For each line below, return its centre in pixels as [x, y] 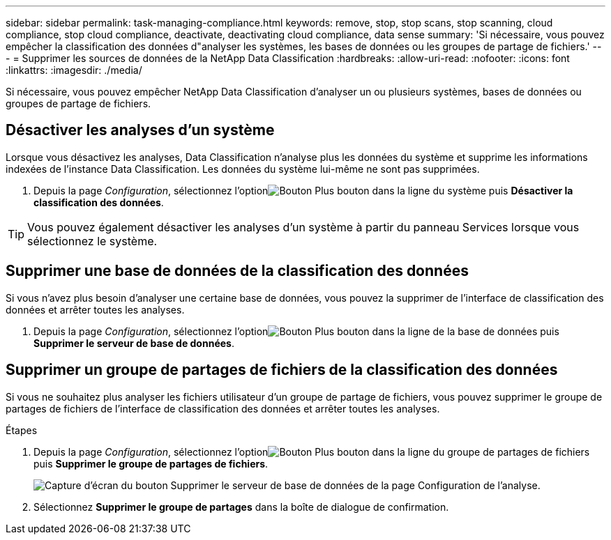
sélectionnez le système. [92, 241]
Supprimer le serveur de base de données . [134, 343]
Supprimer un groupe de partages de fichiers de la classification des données [282, 370]
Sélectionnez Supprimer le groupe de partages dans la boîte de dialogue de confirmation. [241, 507]
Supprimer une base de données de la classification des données [237, 271]
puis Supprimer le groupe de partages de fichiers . [151, 463]
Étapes [22, 430]
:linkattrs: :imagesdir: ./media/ [74, 70]
